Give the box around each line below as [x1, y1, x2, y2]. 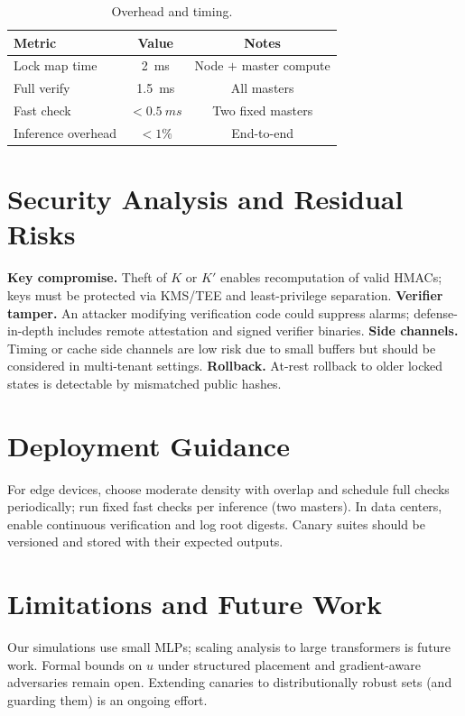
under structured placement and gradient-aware [157, 655, 421, 674]
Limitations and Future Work [7, 585, 382, 622]
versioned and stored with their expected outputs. [7, 532, 284, 551]
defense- [414, 303, 458, 322]
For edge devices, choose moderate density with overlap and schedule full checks [7, 479, 450, 498]
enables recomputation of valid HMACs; [219, 268, 442, 287]
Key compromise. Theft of [7, 268, 167, 287]
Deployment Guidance [7, 427, 290, 464]
